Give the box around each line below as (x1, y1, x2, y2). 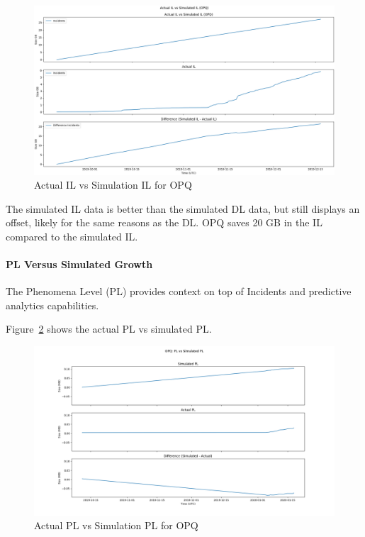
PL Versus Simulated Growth (6, 257, 153, 272)
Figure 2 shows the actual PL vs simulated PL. (6, 321, 212, 336)
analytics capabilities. (6, 297, 99, 312)
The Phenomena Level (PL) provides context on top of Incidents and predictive (6, 284, 352, 299)
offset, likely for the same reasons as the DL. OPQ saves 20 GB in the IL (6, 215, 322, 230)
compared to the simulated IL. (6, 228, 138, 243)
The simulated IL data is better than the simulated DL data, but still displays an (6, 201, 360, 216)
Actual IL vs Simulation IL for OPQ (34, 177, 192, 192)
